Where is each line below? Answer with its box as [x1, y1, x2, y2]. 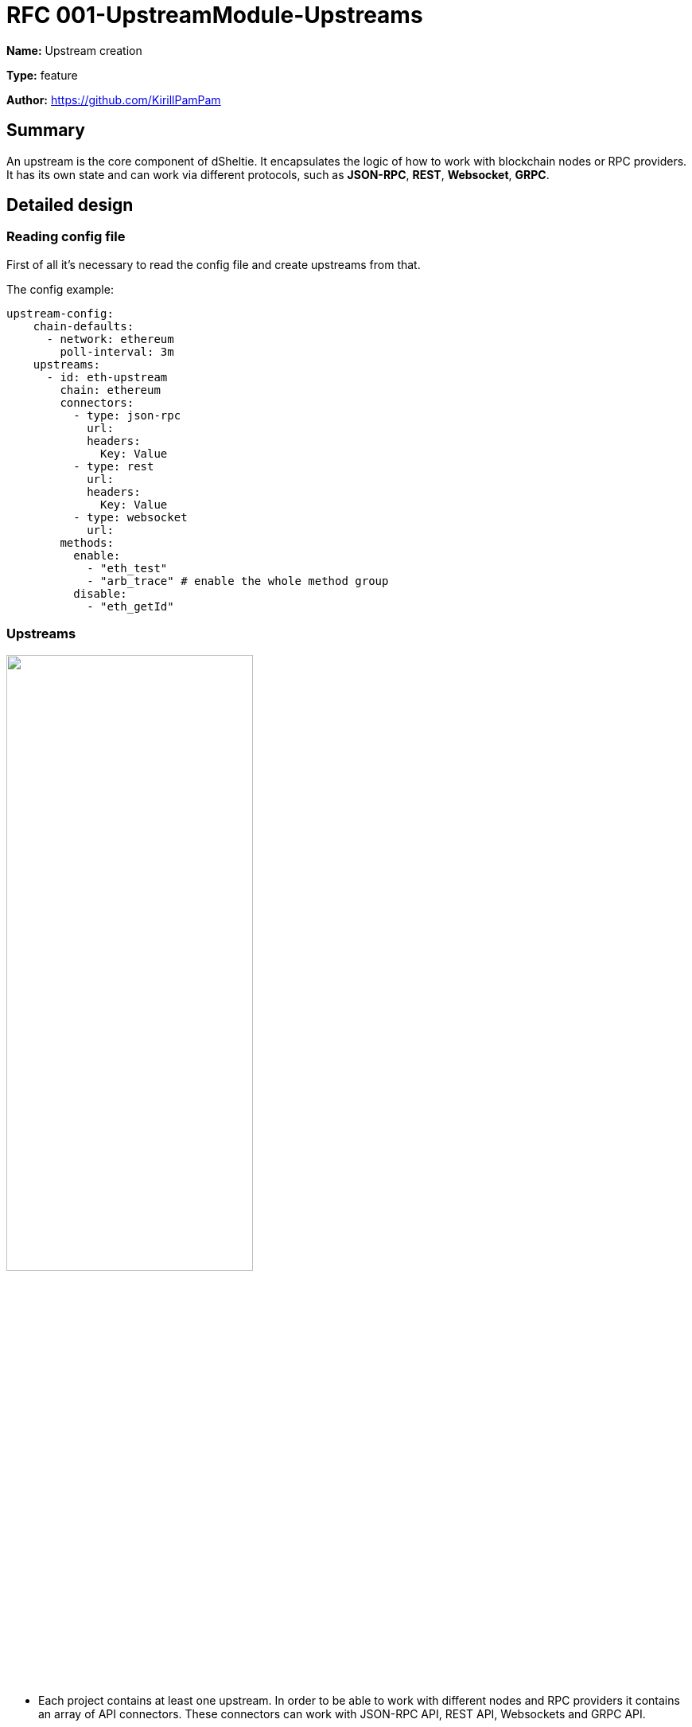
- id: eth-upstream [46, 370, 168, 384]
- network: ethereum [46, 332, 174, 345]
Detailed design [6, 195, 134, 216]
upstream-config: [6, 306, 114, 320]
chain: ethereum [60, 383, 161, 396]
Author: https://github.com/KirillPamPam [6, 92, 221, 107]
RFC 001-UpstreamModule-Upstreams [6, 2, 423, 29]
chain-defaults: [33, 319, 134, 333]
